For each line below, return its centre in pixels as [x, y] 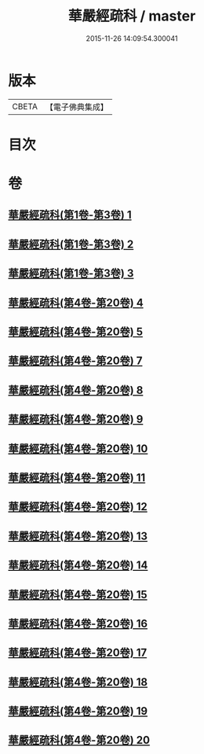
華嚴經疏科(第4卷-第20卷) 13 [78, 536]
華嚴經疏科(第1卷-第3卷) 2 [71, 244]
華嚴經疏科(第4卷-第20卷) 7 [75, 361]
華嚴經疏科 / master [132, 16]
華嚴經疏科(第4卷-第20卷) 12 [78, 507]
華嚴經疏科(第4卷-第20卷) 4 [76, 302]
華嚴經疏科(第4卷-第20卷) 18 [78, 682]
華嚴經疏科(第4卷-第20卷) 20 [79, 740]
